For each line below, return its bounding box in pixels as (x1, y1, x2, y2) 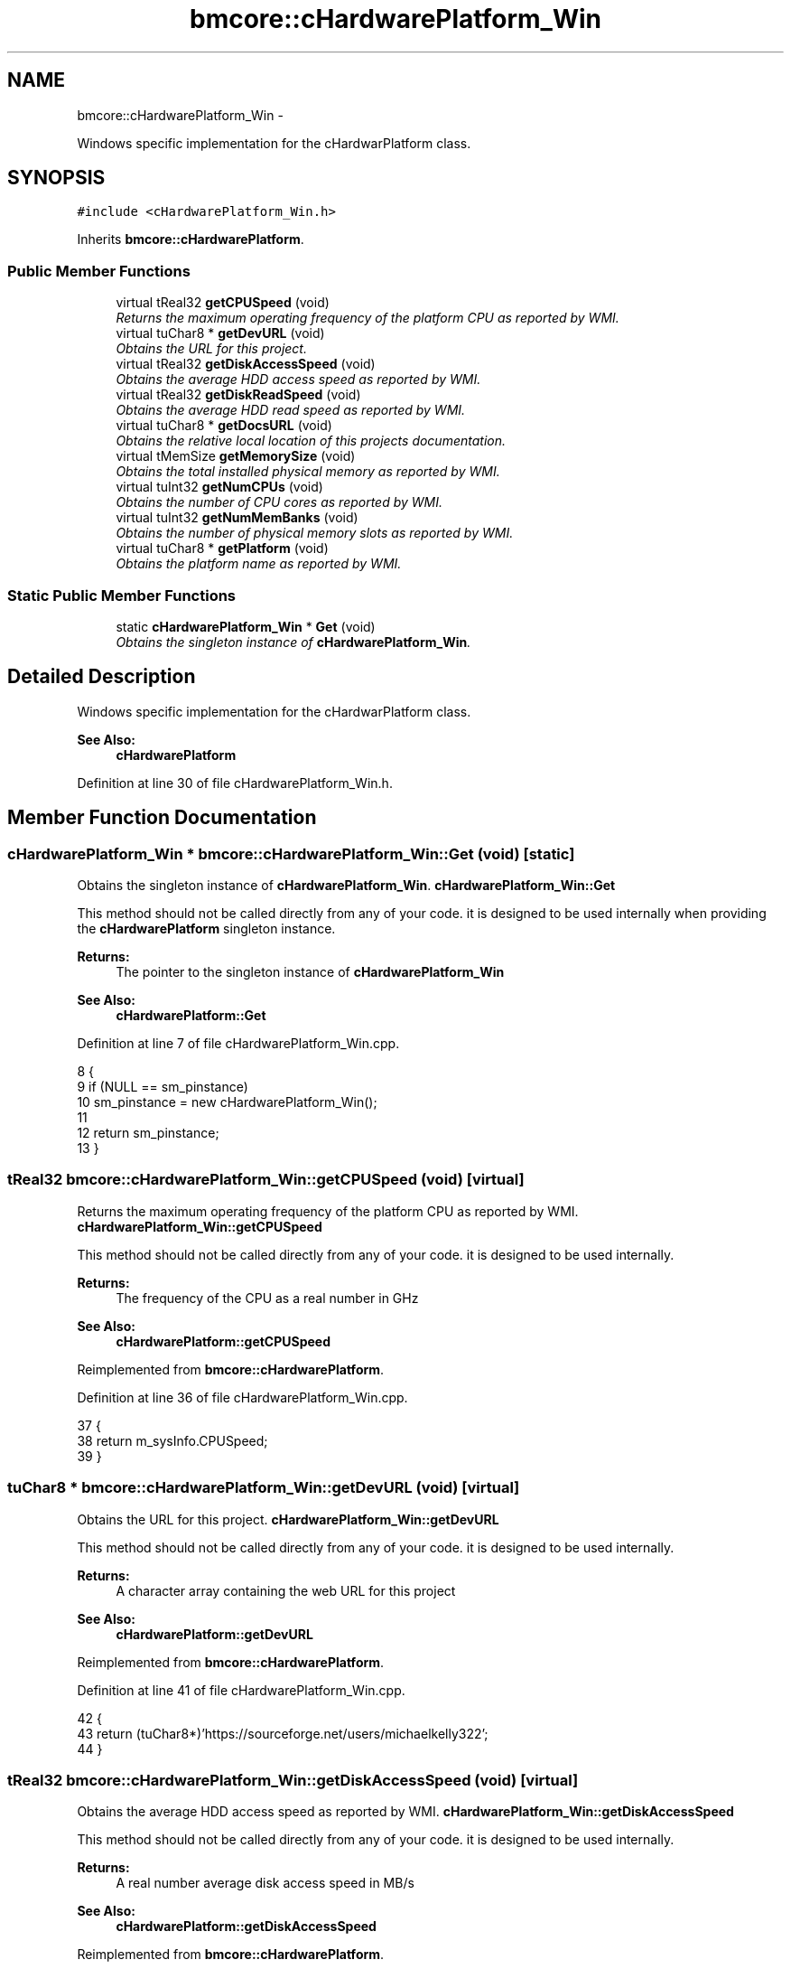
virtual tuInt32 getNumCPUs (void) (116, 479, 323, 495)
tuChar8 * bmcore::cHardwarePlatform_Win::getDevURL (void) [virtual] (7, 1478, 520, 1497)
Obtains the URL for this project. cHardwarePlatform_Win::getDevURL (77, 1511, 499, 1527)
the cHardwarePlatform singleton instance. (77, 921, 336, 936)
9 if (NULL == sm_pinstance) (77, 1079, 248, 1094)
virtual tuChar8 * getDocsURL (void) (116, 417, 332, 434)
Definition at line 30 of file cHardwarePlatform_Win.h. (77, 774, 393, 791)
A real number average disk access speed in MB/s (116, 1875, 414, 1891)
